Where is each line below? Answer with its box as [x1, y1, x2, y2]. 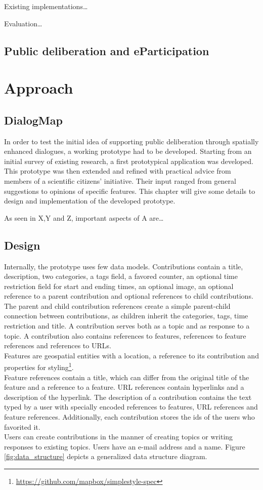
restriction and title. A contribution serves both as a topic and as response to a [4, 320, 250, 331]
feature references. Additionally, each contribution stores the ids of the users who [4, 412, 255, 422]
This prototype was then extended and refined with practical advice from [4, 166, 231, 176]
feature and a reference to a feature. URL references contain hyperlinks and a [4, 382, 244, 392]
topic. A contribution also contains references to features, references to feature [4, 330, 246, 341]
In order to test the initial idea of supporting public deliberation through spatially [4, 136, 259, 146]
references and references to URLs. [4, 340, 111, 351]
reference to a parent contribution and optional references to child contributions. [4, 291, 253, 301]
